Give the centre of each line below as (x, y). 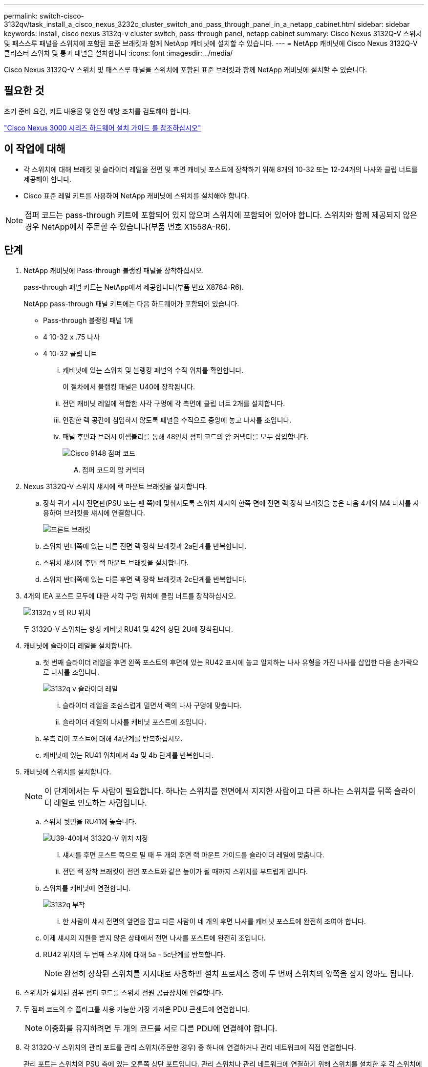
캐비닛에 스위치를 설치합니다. (67, 771)
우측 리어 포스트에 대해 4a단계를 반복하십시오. (113, 738)
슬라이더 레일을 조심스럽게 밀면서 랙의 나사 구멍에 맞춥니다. (152, 705)
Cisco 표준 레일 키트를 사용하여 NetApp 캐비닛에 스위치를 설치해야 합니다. (136, 195)
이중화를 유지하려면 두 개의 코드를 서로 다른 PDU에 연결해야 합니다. (161, 1028)
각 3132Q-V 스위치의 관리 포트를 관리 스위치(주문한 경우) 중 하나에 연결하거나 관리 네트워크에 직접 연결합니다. (190, 1047)
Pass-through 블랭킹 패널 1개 (88, 320)
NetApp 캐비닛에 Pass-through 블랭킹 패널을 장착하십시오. (114, 270)
